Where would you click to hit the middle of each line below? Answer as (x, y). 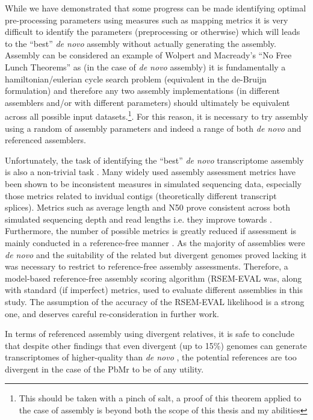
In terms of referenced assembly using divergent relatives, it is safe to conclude (150, 334)
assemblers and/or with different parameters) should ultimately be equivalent (147, 102)
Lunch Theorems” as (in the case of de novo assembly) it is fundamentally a (145, 66)
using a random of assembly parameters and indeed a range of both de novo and (153, 128)
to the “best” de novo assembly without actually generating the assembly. (141, 43)
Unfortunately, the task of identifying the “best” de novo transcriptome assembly (154, 160)
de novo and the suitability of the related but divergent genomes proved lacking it (156, 254)
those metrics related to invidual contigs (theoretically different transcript (141, 195)
